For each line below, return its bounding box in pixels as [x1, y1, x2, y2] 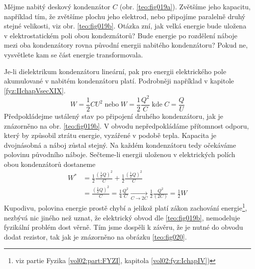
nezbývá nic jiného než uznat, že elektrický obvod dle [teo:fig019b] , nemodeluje [4, 212, 240, 222]
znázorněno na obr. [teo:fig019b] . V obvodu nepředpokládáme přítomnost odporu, [4, 120, 249, 131]
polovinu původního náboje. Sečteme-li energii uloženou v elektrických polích [4, 149, 235, 160]
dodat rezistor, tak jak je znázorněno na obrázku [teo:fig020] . [4, 231, 187, 242]
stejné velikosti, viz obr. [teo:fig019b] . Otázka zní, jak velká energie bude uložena [4, 21, 247, 31]
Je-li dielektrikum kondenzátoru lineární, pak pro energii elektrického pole [4, 66, 227, 76]
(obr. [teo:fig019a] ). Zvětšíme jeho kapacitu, [120, 1, 251, 11]
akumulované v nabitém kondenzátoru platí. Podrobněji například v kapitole [4, 76, 234, 86]
